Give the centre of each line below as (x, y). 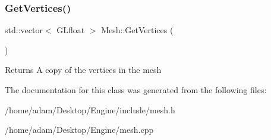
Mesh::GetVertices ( (137, 30)
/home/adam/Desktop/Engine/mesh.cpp (79, 130)
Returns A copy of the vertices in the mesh (83, 70)
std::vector (24, 30)
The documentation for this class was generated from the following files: (136, 90)
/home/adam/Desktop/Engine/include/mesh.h (90, 109)
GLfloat (71, 30)
